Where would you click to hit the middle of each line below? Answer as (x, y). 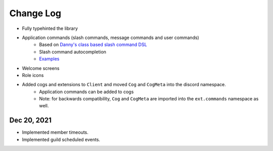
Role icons (33, 75)
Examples (49, 59)
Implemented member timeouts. (55, 132)
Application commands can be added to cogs (86, 92)
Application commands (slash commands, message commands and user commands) (110, 37)
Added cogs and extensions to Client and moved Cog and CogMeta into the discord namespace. (124, 85)
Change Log (35, 13)
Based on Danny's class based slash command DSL (93, 45)
